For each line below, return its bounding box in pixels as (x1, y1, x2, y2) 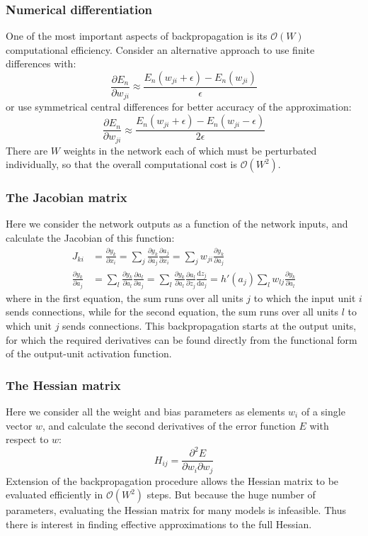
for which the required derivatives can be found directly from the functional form (6, 332, 357, 347)
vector (6, 418, 33, 432)
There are (6, 143, 48, 157)
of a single (301, 403, 345, 418)
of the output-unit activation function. (6, 346, 172, 361)
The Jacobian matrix (6, 189, 127, 206)
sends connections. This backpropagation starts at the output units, (62, 318, 357, 333)
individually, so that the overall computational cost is (6, 157, 237, 172)
